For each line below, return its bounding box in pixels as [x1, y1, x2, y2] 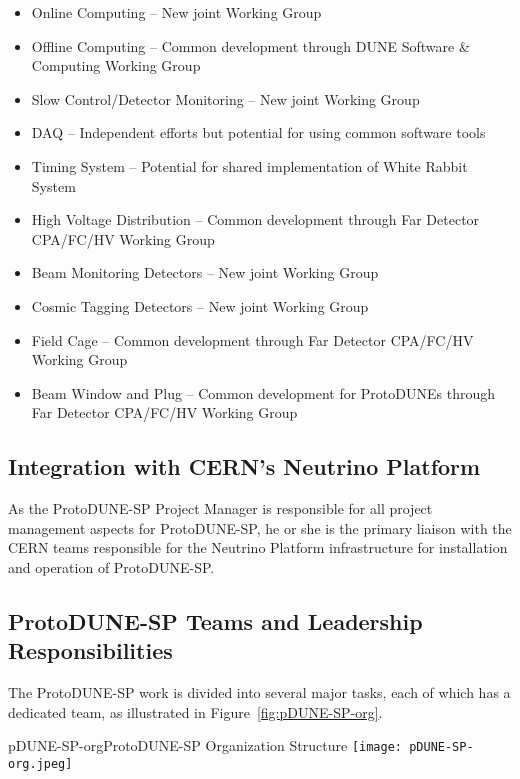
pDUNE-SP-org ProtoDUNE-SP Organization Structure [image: [8, 735, 403, 756]
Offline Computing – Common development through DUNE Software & [31, 35, 470, 56]
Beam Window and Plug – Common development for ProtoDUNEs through [31, 382, 495, 403]
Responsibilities [8, 635, 173, 666]
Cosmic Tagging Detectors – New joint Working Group [31, 295, 369, 316]
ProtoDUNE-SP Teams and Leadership [8, 605, 423, 636]
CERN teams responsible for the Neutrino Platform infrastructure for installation [8, 537, 508, 558]
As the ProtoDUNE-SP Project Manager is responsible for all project [8, 498, 433, 519]
